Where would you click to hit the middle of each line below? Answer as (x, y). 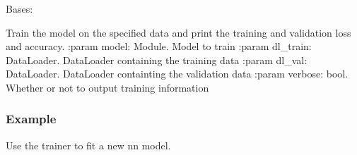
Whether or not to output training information (107, 87)
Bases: (19, 8)
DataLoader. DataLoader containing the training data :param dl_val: (157, 60)
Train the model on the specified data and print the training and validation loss (178, 32)
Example (31, 119)
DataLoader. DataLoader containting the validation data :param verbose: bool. (177, 74)
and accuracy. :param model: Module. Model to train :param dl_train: (159, 46)
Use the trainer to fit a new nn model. (88, 145)
